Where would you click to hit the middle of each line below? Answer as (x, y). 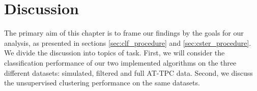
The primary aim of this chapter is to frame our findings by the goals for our (124, 33)
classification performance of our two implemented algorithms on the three (120, 62)
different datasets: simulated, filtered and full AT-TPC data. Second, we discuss (128, 72)
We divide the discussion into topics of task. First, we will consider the (115, 53)
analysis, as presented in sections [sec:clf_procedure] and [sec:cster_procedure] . (128, 42)
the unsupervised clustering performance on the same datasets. (102, 83)
